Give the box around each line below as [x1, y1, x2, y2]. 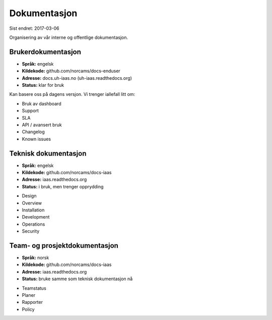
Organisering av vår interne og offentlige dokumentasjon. [9, 34, 128, 40]
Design [22, 193, 37, 199]
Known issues [22, 136, 51, 142]
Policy [22, 306, 35, 312]
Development [22, 214, 50, 220]
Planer [22, 292, 35, 298]
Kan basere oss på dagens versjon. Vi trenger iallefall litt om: [9, 91, 135, 97]
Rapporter [22, 299, 43, 305]
